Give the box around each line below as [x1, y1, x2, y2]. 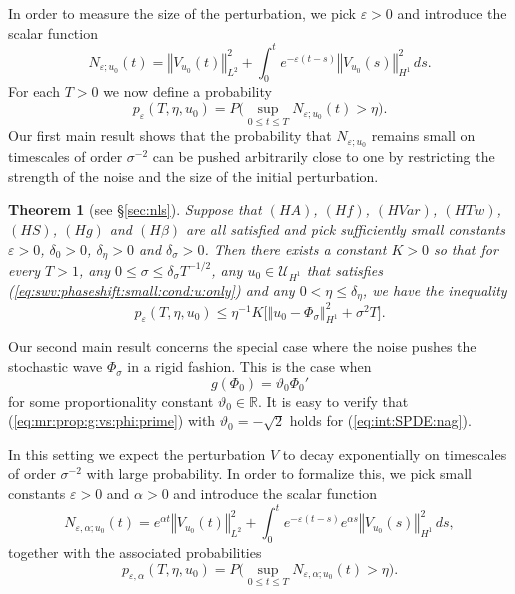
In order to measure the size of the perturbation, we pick [8, 3, 356, 23]
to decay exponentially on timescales [282, 443, 507, 464]
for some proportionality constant [8, 390, 214, 411]
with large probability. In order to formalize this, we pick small [86, 463, 472, 484]
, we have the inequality [362, 279, 507, 300]
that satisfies [306, 259, 383, 280]
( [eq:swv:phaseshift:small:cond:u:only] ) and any [8, 279, 295, 300]
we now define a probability [103, 81, 272, 102]
